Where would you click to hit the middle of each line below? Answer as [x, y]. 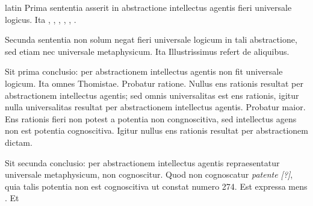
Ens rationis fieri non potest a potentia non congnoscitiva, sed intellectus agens [151, 118]
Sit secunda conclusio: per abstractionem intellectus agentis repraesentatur [142, 162]
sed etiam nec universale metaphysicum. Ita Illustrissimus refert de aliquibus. [147, 51]
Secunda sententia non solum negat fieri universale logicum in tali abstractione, [151, 39]
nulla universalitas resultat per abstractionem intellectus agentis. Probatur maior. [155, 107]
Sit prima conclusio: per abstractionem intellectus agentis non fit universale [144, 71]
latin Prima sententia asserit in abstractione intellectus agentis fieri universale [148, 7]
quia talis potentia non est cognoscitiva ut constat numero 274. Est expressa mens [156, 186]
